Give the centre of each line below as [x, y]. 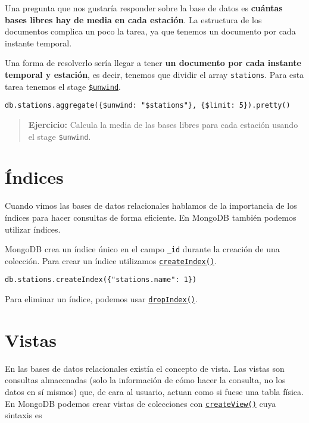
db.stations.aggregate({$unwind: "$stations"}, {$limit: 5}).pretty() [148, 106]
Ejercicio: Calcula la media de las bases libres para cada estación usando [163, 124]
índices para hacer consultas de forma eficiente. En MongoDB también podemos [151, 217]
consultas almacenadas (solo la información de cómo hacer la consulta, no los [145, 380]
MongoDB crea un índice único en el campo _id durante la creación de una [142, 249]
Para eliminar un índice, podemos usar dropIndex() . [101, 299]
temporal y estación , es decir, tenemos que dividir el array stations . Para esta [154, 74]
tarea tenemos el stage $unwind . [63, 86]
